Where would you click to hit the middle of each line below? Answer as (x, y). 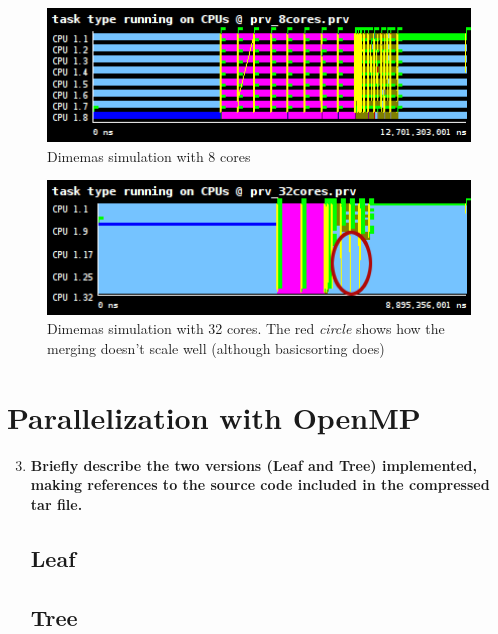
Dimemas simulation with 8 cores (149, 155)
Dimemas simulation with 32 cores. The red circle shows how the (246, 328)
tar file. (56, 503)
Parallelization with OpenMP (214, 416)
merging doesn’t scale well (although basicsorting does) (216, 347)
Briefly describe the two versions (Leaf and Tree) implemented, (253, 464)
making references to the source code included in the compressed (260, 484)
